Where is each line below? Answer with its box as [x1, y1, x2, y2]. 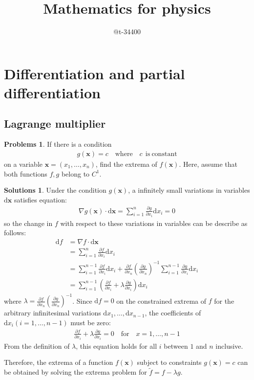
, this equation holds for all [76, 340, 157, 351]
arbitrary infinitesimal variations [4, 308, 101, 318]
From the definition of [4, 340, 70, 351]
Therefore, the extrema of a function [4, 357, 113, 367]
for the [214, 295, 234, 306]
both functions [4, 168, 47, 179]
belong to [61, 168, 90, 179]
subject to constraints [137, 357, 202, 367]
